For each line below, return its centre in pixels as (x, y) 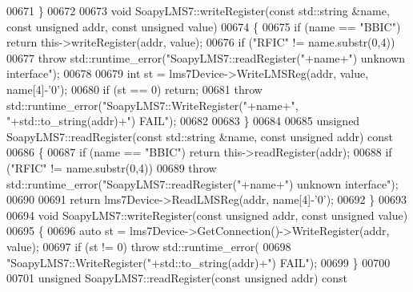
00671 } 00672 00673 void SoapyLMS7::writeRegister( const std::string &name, (198, 10)
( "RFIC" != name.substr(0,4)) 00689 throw (112, 167)
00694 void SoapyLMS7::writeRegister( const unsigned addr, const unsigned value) (207, 215)
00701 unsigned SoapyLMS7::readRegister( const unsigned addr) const (177, 278)
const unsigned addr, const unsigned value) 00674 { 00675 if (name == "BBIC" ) (204, 26)
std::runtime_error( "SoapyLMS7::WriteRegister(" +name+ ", (152, 105)
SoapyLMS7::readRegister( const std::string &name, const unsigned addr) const (200, 136)
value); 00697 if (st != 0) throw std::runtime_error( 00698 (149, 246)
